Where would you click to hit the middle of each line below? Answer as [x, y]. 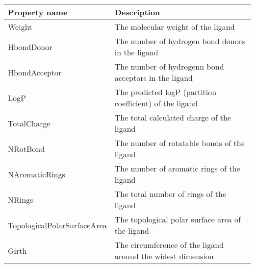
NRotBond [26, 148]
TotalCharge [29, 123]
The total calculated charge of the [173, 117]
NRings [21, 199]
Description [137, 12]
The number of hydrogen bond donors [180, 41]
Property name [38, 12]
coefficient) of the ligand [156, 103]
